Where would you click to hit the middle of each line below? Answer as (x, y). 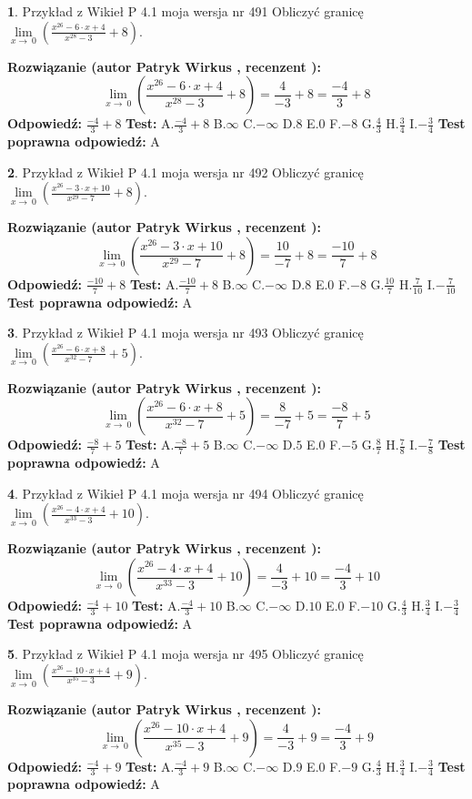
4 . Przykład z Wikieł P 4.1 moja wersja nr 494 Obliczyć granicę (186, 493)
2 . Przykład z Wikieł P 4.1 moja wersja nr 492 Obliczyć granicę (186, 172)
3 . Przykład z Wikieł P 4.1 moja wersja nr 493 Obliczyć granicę (186, 333)
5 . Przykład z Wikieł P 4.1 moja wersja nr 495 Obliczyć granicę (186, 654)
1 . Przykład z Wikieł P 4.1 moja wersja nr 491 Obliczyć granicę (186, 11)
